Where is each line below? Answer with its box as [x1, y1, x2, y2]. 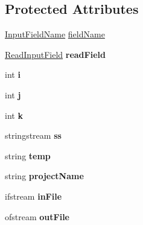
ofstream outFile [5, 210, 69, 223]
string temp [5, 149, 51, 162]
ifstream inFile [5, 189, 62, 202]
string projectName [5, 170, 84, 182]
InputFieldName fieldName [5, 28, 105, 40]
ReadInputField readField [5, 48, 106, 60]
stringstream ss [5, 129, 62, 142]
